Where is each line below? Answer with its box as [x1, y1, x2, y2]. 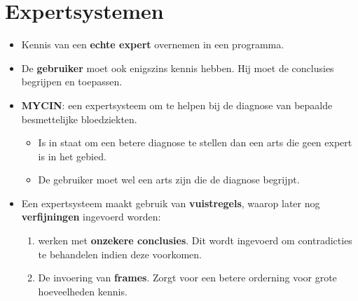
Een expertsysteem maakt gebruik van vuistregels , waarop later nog [21, 195, 320, 210]
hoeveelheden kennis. [38, 283, 128, 298]
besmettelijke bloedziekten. [21, 111, 137, 126]
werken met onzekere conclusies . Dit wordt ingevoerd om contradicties [38, 233, 352, 248]
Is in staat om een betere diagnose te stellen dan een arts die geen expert [38, 135, 352, 150]
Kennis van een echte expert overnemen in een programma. [21, 37, 284, 52]
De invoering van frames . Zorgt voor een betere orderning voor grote [38, 270, 337, 285]
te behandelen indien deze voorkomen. [38, 246, 202, 261]
